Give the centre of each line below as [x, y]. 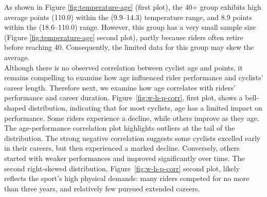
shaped [15, 107]
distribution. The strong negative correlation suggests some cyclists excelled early [132, 138]
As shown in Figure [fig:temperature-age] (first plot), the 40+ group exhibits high [133, 7]
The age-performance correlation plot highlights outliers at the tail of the [120, 128]
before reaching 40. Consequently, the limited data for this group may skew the [129, 47]
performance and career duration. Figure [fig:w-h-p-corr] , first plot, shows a [123, 97]
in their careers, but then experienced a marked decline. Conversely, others [122, 148]
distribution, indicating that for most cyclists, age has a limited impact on [145, 107]
